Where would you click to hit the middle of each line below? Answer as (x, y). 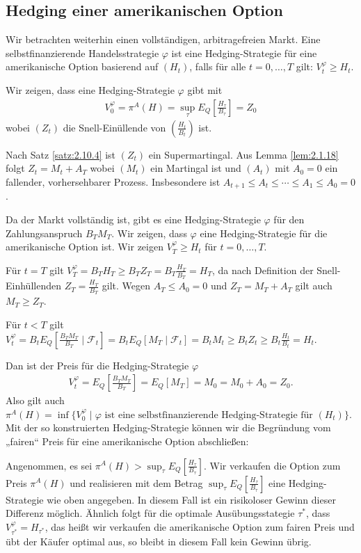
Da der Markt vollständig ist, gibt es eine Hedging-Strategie (133, 219)
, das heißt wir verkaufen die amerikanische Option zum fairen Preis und (200, 526)
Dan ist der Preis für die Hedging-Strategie (97, 365)
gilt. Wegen (126, 286)
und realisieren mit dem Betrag (136, 482)
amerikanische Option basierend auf (82, 66)
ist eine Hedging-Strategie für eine (244, 53)
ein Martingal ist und (196, 168)
